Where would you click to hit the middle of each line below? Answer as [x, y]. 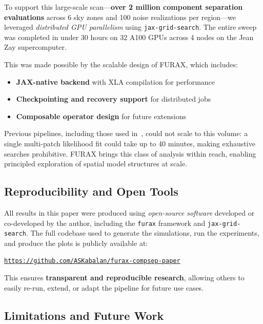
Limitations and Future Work [84, 315]
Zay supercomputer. [35, 47]
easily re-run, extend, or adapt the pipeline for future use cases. [104, 287]
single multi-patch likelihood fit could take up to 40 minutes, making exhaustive [130, 143]
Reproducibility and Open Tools [91, 191]
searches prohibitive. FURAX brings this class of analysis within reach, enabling [130, 153]
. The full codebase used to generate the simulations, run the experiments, [143, 233]
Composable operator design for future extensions [101, 116]
